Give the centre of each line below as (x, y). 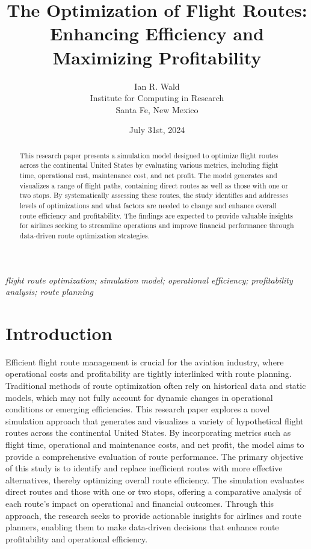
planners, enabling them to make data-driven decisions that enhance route (142, 527)
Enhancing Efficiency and (157, 33)
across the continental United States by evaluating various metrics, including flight (149, 165)
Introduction (59, 333)
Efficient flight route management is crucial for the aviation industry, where (145, 361)
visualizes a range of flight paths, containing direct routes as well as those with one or (154, 185)
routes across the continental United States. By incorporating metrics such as (148, 433)
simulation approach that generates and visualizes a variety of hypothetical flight (155, 420)
